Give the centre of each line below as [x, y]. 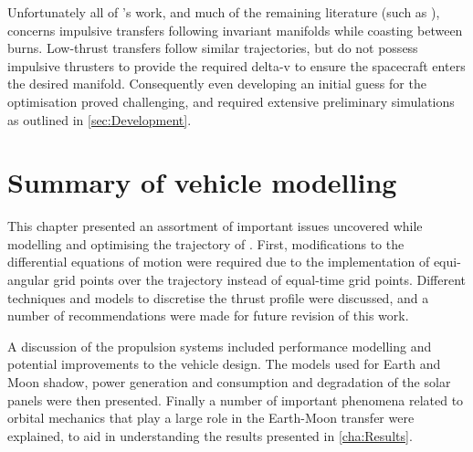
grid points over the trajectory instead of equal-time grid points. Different [260, 280]
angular [28, 280]
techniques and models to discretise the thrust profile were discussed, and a [218, 297]
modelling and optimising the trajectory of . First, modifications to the [206, 243]
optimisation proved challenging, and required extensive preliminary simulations [231, 101]
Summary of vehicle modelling [202, 182]
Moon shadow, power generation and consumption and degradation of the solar [229, 382]
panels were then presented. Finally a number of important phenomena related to [236, 399]
